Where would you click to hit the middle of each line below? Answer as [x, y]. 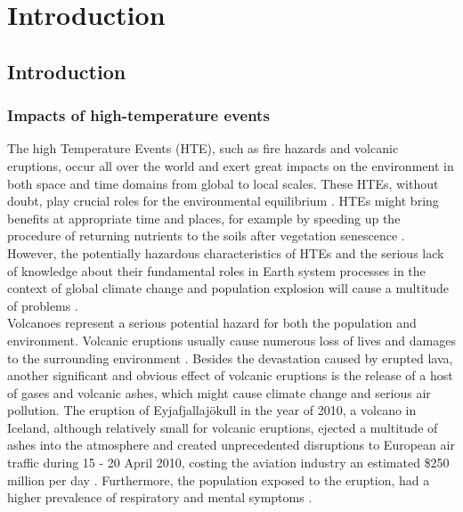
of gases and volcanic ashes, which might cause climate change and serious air [219, 392]
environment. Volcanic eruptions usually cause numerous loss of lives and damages [231, 340]
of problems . [43, 305]
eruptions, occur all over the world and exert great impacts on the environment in [231, 165]
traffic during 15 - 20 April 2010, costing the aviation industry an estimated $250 [228, 463]
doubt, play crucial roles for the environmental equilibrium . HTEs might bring [223, 201]
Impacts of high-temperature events [138, 115]
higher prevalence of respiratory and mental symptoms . [160, 497]
